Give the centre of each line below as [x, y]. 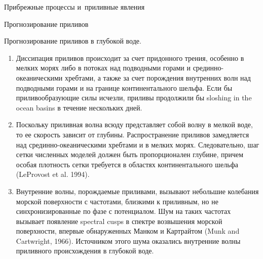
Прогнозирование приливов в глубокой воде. [73, 41]
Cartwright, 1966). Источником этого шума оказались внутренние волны [128, 240]
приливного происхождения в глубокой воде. [85, 251]
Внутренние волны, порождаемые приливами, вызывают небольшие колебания [137, 191]
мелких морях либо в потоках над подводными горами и [103, 68]
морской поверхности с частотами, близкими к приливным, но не [117, 201]
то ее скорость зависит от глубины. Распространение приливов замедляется [133, 134]
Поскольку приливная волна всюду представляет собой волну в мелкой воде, [134, 124]
